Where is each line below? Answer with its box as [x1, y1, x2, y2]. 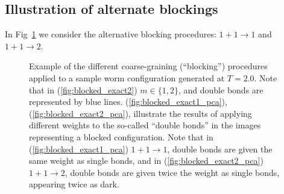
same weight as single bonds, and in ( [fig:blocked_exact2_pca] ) [29, 154, 263, 167]
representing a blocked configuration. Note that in [29, 130, 213, 143]
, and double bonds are [178, 83, 263, 96]
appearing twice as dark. [29, 178, 119, 190]
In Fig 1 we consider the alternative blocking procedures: [5, 28, 216, 40]
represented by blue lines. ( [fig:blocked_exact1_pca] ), [29, 95, 227, 108]
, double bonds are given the [167, 142, 273, 155]
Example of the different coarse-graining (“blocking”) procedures [29, 60, 268, 72]
